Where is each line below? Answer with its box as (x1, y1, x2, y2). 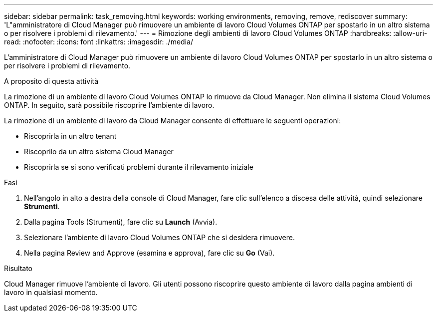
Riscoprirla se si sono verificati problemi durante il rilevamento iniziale (24, 163, 253, 171)
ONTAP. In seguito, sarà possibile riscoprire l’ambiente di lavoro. (4, 101, 215, 109)
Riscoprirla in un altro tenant (24, 132, 117, 140)
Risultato (4, 264, 33, 273)
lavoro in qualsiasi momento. (4, 288, 98, 297)
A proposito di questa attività (4, 77, 99, 85)
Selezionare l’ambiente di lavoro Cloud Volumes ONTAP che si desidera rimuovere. (24, 233, 295, 242)
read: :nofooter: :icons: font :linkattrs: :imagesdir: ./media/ (4, 37, 193, 46)
